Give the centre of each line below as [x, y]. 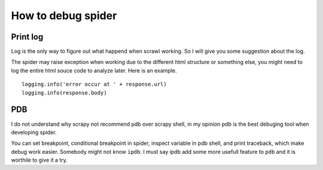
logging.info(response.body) [64, 92]
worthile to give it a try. [39, 160]
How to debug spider [64, 16]
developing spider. [34, 132]
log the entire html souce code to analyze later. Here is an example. [94, 70]
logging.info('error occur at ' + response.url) [94, 84]
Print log [27, 37]
